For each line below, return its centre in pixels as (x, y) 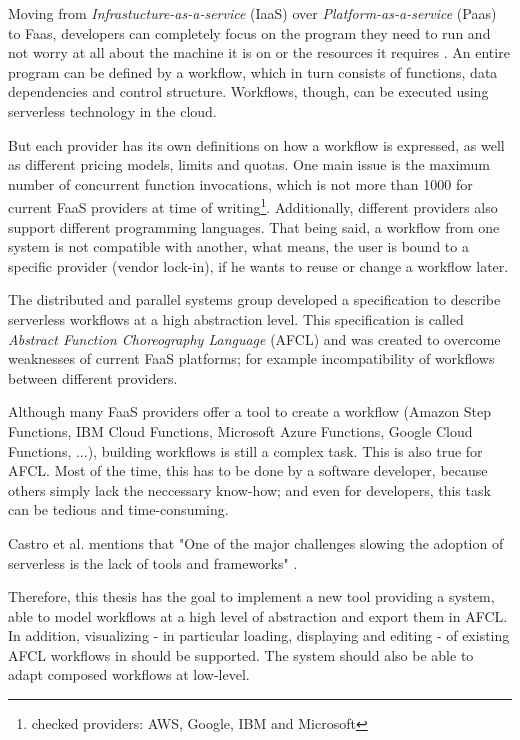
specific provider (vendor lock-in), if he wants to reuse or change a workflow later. (258, 265)
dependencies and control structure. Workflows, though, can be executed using (248, 91)
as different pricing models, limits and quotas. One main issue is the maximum (249, 164)
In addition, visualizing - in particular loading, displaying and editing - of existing (259, 635)
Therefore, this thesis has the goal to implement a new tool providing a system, (251, 596)
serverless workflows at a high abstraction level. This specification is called (236, 318)
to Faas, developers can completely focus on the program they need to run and (249, 32)
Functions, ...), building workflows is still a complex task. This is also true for (245, 450)
